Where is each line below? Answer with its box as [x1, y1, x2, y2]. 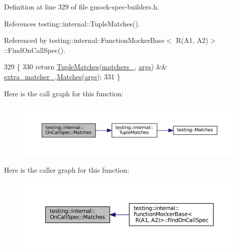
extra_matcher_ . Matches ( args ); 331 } [4, 71, 120, 81]
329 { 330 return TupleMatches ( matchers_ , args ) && [4, 61, 167, 72]
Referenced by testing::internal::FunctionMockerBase [4, 35, 165, 45]
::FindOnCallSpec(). [4, 44, 66, 55]
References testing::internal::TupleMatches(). [4, 18, 140, 28]
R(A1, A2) [176, 35, 209, 45]
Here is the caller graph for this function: [4, 164, 129, 175]
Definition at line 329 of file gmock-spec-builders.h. [4, 1, 159, 11]
